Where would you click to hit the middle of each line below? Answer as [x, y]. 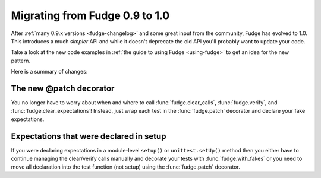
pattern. [21, 61]
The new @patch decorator [63, 88]
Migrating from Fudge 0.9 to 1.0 [90, 15]
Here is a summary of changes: [49, 72]
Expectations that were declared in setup [89, 136]
